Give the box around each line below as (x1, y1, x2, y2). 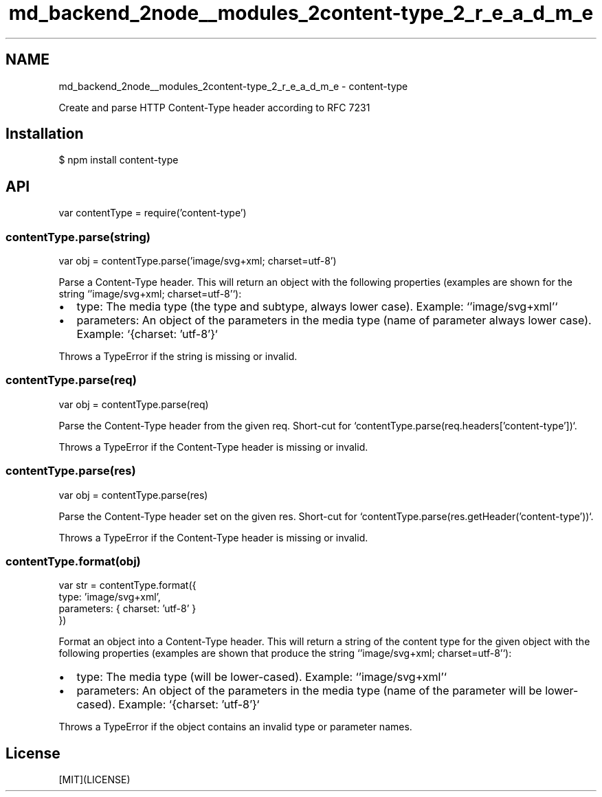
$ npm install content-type (58, 154, 179, 166)
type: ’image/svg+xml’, (58, 591, 161, 603)
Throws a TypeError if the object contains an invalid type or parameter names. (58, 721, 412, 733)
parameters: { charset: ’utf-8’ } (58, 603, 197, 615)
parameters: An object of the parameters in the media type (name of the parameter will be (76, 684, 542, 698)
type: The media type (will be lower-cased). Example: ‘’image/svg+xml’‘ (76, 670, 447, 684)
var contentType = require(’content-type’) (58, 207, 247, 219)
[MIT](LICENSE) (58, 774, 131, 786)
